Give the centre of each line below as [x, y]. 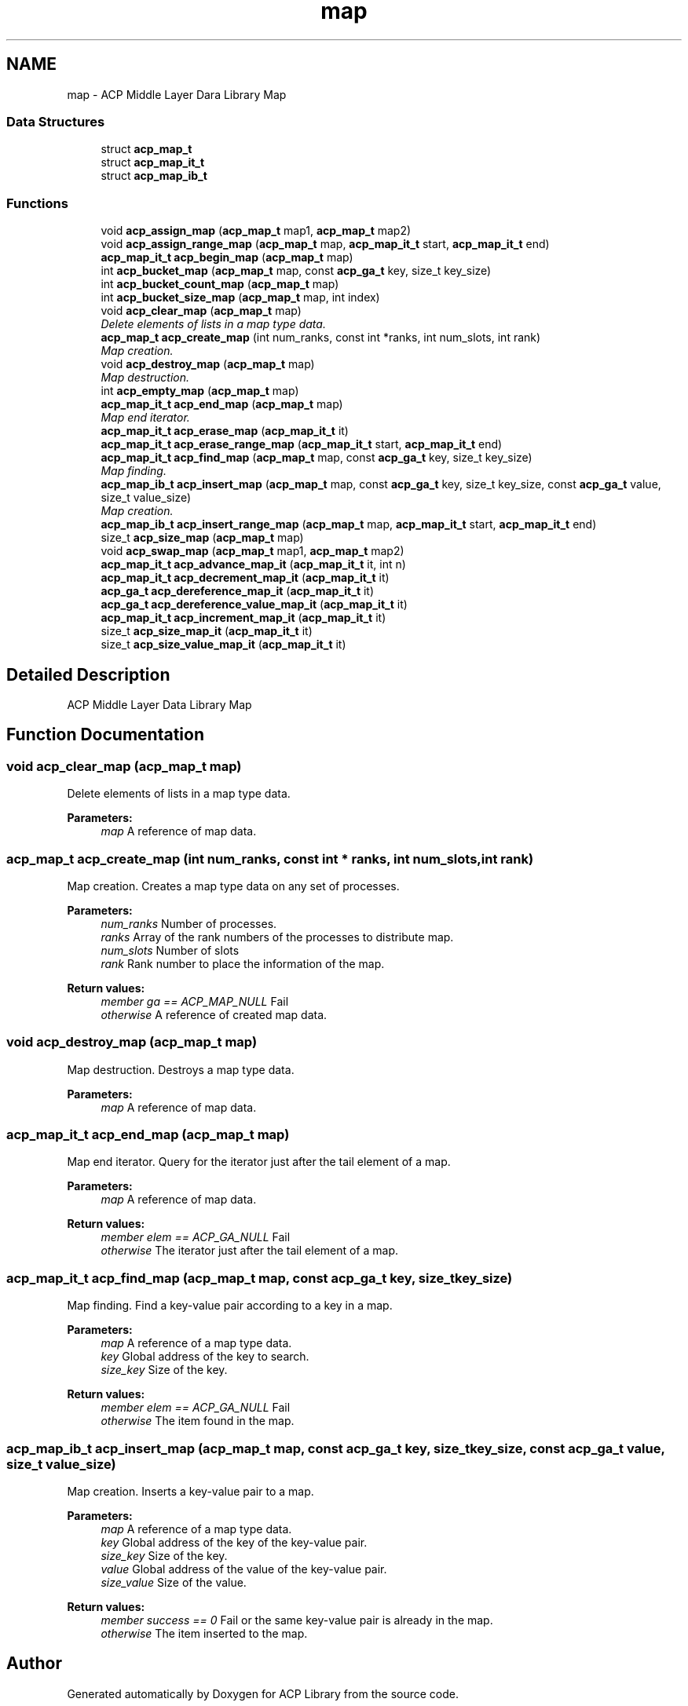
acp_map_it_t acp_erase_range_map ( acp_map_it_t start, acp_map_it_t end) [302, 444]
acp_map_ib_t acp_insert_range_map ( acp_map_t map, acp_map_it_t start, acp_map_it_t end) [349, 524]
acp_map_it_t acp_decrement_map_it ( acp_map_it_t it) [245, 578]
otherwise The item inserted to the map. [204, 1633]
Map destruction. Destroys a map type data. [181, 1069]
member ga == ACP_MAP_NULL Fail [195, 1001]
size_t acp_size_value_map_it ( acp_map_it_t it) [223, 645]
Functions [37, 203]
